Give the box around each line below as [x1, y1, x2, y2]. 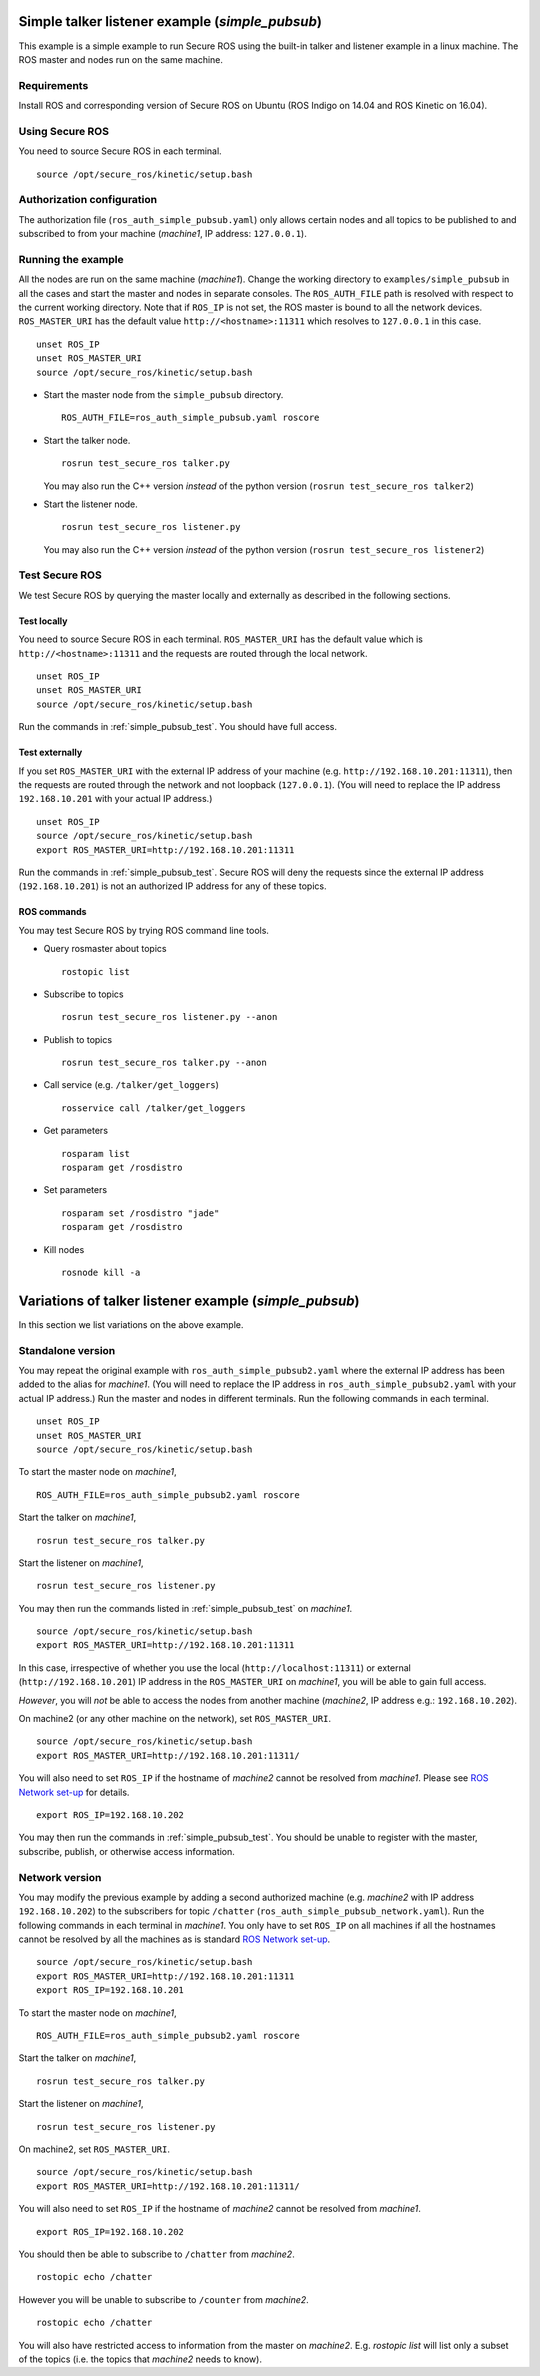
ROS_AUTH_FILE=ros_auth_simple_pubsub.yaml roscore [61, 412, 320, 424]
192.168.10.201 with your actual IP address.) [18, 793, 213, 805]
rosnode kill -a [61, 1266, 141, 1278]
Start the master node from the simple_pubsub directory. [43, 388, 284, 400]
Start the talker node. [43, 434, 131, 446]
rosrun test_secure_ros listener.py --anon [61, 1011, 278, 1023]
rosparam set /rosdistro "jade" [61, 1207, 220, 1219]
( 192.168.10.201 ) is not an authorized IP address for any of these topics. [18, 880, 327, 892]
